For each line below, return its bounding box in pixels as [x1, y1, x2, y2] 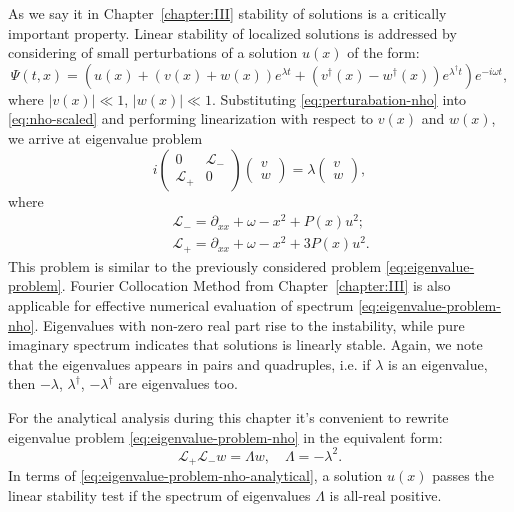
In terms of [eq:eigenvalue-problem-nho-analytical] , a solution [8, 465, 383, 486]
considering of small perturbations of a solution [8, 42, 298, 63]
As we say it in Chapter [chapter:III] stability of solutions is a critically [8, 3, 447, 23]
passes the [432, 465, 494, 486]
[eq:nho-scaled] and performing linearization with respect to [8, 108, 374, 129]
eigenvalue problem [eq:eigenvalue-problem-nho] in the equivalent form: [8, 426, 443, 447]
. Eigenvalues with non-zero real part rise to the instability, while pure [34, 314, 465, 335]
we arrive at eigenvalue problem [8, 127, 203, 148]
